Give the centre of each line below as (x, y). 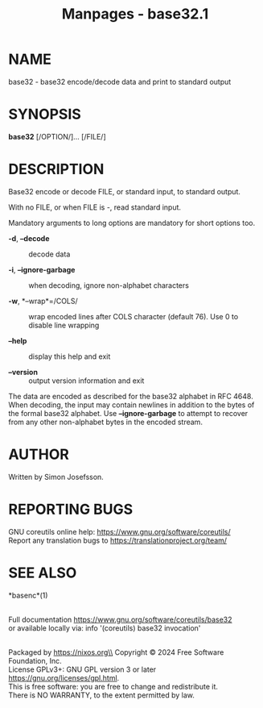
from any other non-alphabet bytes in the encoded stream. (106, 422)
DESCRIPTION (56, 169)
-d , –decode (29, 238)
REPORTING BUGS (71, 509)
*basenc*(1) (28, 595)
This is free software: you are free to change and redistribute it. (113, 686)
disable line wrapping (64, 325)
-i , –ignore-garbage (42, 269)
